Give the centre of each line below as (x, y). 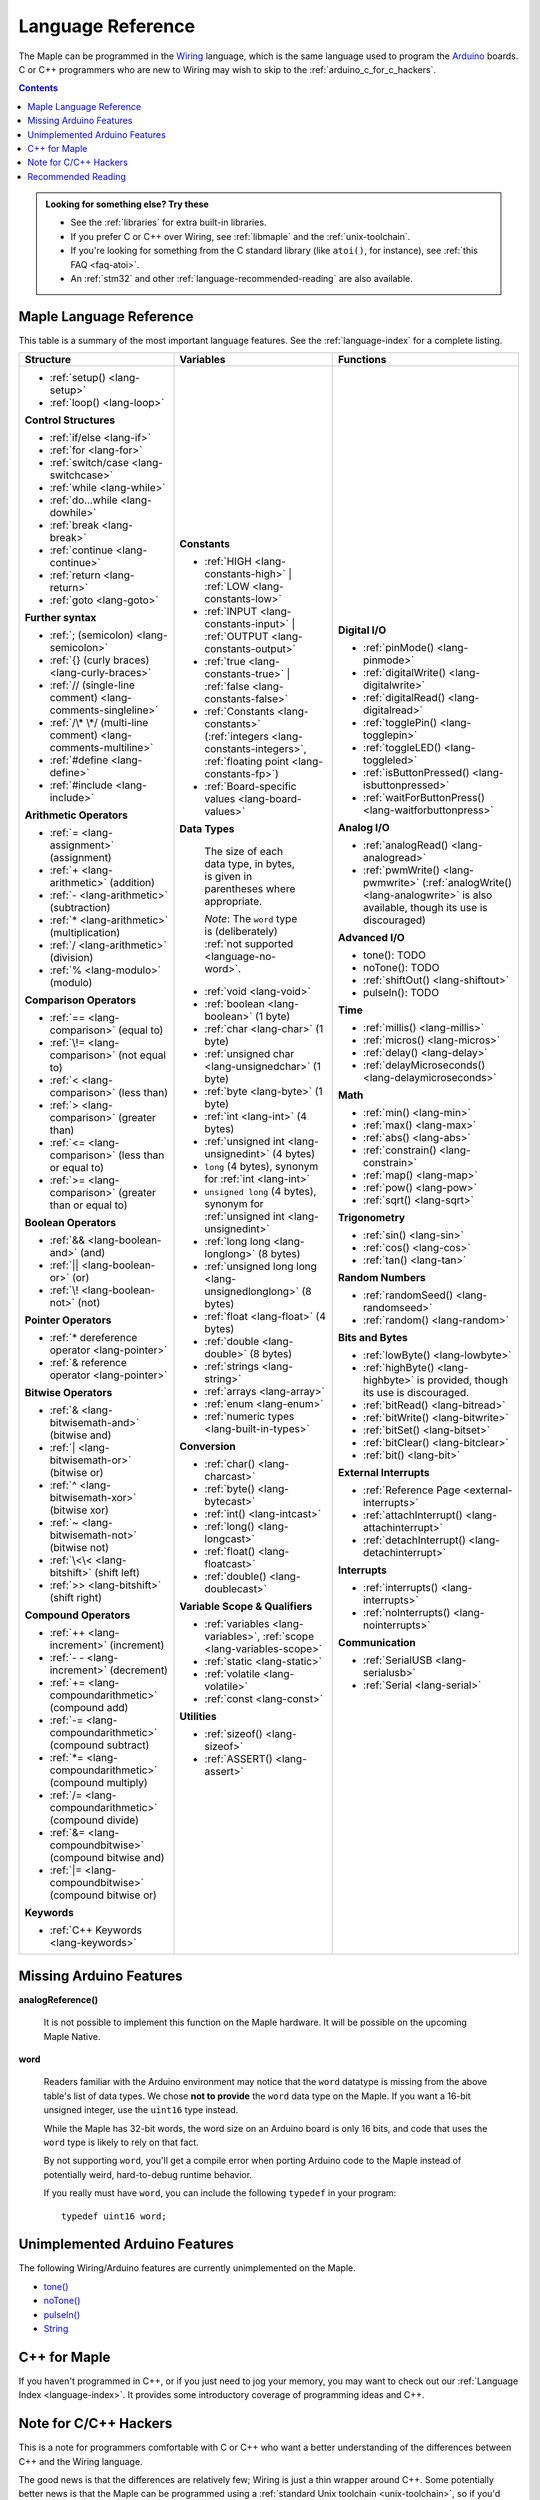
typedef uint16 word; (114, 2216)
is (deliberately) (241, 932)
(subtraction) (80, 908)
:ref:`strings (232, 1367)
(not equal (142, 1055)
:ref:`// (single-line (92, 685)
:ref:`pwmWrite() (401, 870)
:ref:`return (75, 575)
